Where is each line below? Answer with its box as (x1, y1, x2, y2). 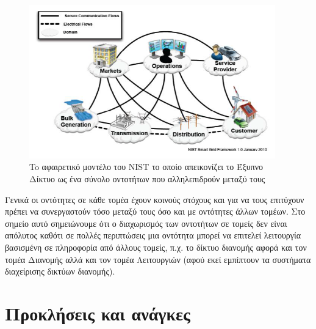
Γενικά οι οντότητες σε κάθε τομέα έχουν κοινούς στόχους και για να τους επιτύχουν (5, 193, 304, 205)
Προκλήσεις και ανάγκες (5, 300, 190, 325)
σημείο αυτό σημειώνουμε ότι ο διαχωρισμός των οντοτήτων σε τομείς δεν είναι (5, 216, 287, 229)
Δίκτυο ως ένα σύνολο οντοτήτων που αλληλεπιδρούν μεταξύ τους (29, 172, 265, 185)
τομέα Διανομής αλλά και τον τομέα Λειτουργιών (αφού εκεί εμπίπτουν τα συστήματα (5, 253, 311, 265)
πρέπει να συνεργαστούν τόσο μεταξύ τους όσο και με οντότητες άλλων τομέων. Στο (5, 205, 306, 218)
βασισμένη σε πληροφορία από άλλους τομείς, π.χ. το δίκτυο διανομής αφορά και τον (5, 240, 307, 253)
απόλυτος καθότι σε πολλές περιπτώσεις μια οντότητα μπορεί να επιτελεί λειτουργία (5, 229, 301, 242)
